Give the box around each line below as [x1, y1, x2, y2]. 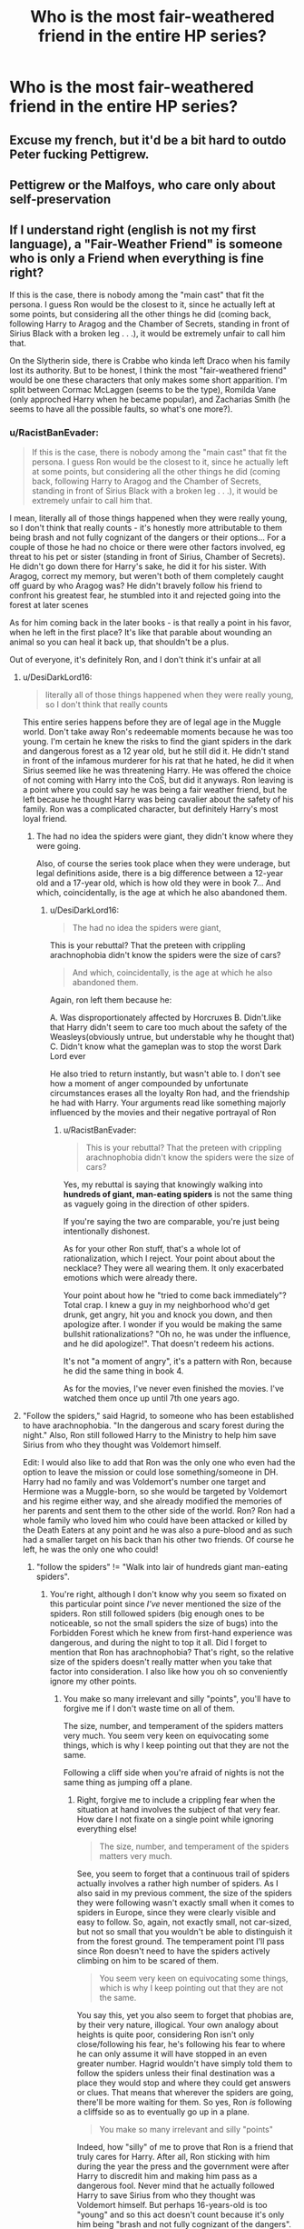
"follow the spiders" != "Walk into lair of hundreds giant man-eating [35, 1562, 289, 1573]
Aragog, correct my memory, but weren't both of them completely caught [9, 571, 284, 582]
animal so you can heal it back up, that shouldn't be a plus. [9, 636, 230, 647]
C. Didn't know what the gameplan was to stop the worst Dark [49, 1041, 282, 1052]
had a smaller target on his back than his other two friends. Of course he [22, 1534, 295, 1545]
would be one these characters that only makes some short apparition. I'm [9, 375, 288, 385]
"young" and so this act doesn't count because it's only [76, 2209, 285, 2220]
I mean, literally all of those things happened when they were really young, [9, 513, 288, 524]
